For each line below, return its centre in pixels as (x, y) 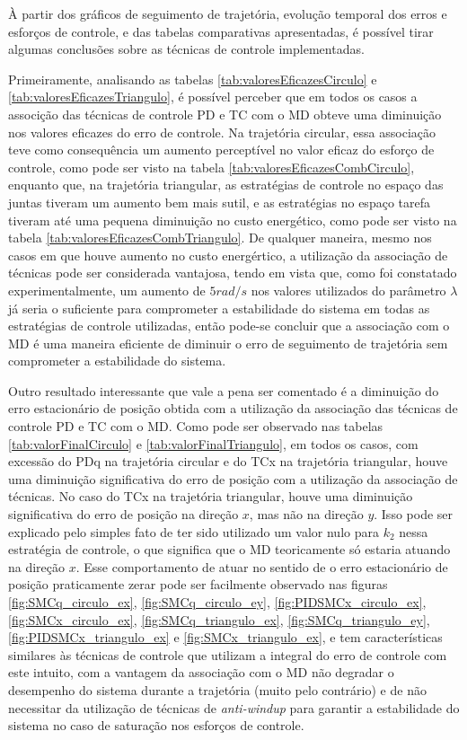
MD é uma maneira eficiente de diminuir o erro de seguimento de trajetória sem (228, 343)
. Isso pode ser (414, 514)
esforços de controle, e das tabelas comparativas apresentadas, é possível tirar (221, 31)
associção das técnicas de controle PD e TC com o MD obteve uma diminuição (225, 114)
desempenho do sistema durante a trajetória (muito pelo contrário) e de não (217, 689)
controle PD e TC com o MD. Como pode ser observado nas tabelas (196, 426)
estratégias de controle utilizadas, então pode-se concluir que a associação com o (229, 326)
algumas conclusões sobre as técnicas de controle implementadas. (186, 49)
